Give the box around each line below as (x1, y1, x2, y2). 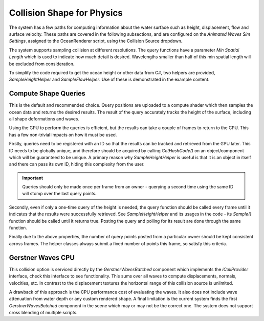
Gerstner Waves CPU (9, 253, 75, 262)
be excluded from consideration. (9, 61, 75, 67)
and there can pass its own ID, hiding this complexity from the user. (9, 161, 145, 167)
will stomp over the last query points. (22, 191, 97, 197)
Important (22, 175, 44, 181)
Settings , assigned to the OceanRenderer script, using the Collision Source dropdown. (9, 38, 183, 44)
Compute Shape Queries (9, 90, 86, 98)
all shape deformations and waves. (9, 115, 80, 122)
